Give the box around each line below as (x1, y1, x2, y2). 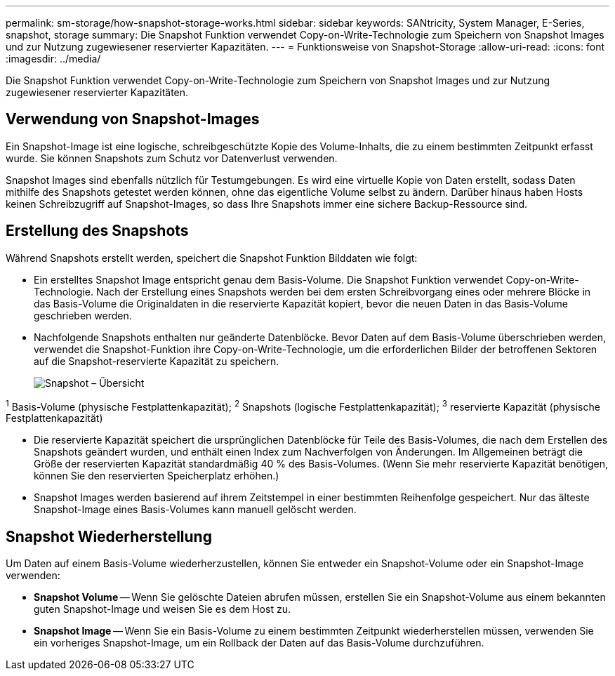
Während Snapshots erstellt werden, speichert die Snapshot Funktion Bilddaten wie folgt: (6, 251, 418, 264)
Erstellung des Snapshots (6, 222, 189, 240)
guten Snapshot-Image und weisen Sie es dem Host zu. (34, 603, 291, 616)
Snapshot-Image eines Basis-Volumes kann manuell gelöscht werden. (34, 503, 357, 516)
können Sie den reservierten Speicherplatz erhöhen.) (34, 470, 279, 482)
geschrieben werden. (34, 309, 132, 322)
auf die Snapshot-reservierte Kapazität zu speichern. (34, 354, 279, 367)
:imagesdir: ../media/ (6, 53, 101, 65)
